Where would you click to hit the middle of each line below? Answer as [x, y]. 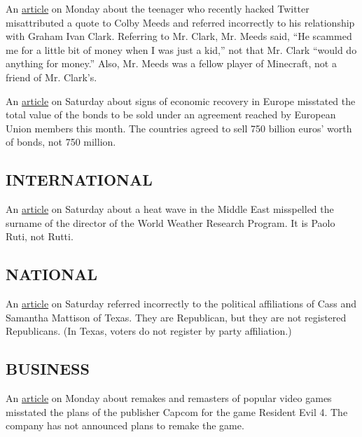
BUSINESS [48, 369]
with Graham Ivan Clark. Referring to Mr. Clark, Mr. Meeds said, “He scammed [179, 36]
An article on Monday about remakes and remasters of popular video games [169, 398]
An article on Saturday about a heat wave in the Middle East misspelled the [170, 209]
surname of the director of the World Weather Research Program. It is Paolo [170, 222]
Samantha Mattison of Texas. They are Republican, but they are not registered [176, 317]
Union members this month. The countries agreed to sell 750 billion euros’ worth [179, 128]
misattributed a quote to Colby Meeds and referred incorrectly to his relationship [180, 22]
